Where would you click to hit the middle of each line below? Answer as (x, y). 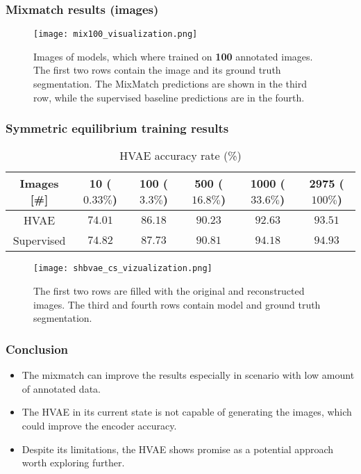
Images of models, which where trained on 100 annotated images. (173, 56)
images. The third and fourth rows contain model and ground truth (177, 304)
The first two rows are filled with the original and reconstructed (169, 291)
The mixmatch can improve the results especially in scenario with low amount (188, 375)
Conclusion (37, 349)
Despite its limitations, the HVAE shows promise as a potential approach (178, 449)
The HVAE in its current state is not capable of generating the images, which (187, 412)
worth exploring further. (73, 463)
